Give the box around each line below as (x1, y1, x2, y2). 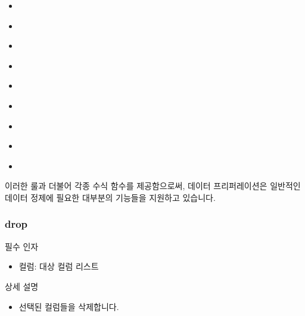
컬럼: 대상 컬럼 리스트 (18, 260, 99, 272)
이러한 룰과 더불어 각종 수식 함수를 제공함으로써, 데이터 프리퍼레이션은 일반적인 (5, 179, 301, 192)
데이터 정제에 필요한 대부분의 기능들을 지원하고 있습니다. (5, 191, 216, 203)
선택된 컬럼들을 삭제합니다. (18, 300, 119, 312)
